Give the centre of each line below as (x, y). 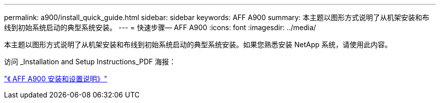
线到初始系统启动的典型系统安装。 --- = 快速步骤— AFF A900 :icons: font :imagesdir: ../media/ (160, 27)
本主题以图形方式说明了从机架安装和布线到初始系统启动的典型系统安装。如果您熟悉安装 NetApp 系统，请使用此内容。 (198, 44)
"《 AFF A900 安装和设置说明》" (56, 79)
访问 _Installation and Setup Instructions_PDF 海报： (90, 62)
